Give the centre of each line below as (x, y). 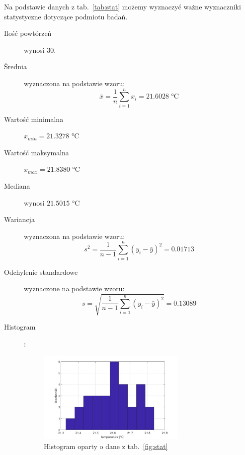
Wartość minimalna (34, 119)
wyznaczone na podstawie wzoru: (74, 288)
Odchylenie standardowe (41, 272)
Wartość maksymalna (37, 152)
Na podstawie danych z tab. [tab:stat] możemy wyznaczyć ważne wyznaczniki (122, 6)
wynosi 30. (40, 50)
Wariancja (19, 219)
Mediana (17, 186)
